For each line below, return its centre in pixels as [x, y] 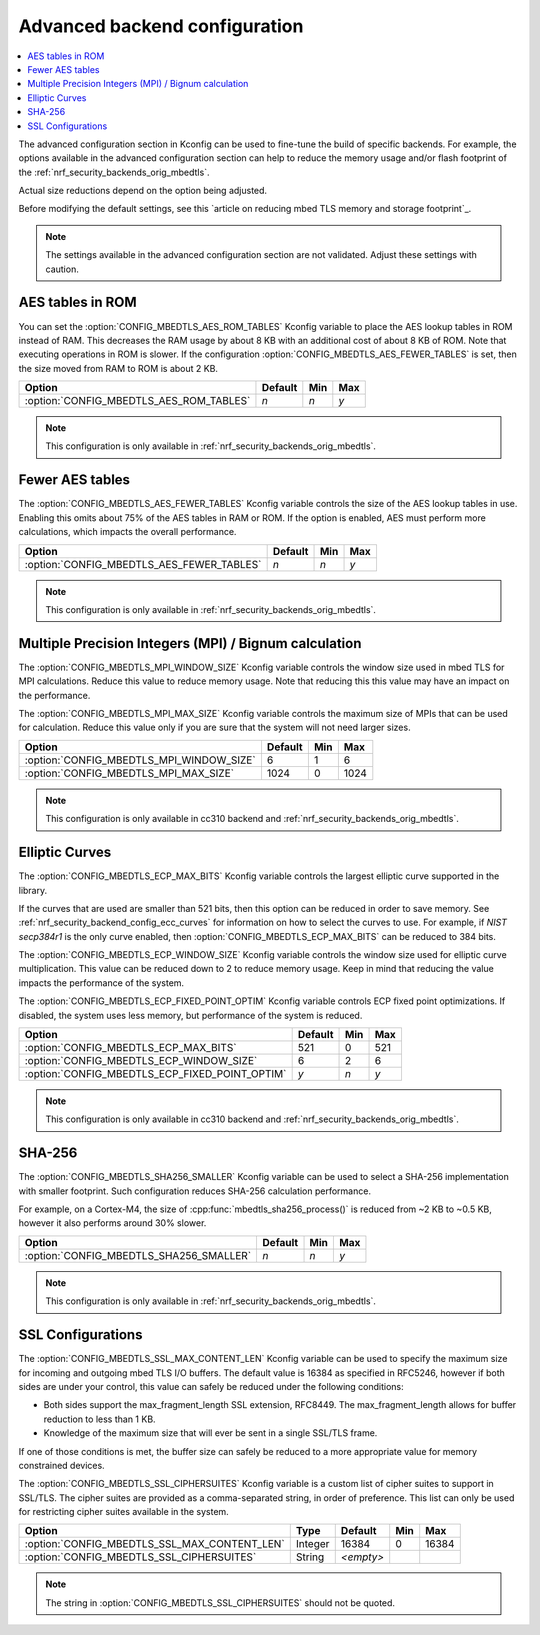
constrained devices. [61, 1465]
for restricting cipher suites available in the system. [123, 1512]
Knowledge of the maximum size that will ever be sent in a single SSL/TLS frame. [210, 1433]
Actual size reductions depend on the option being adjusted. [143, 191]
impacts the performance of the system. [101, 982]
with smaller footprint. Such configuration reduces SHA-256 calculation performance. [195, 1191]
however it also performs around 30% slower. [112, 1223]
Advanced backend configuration [161, 26]
